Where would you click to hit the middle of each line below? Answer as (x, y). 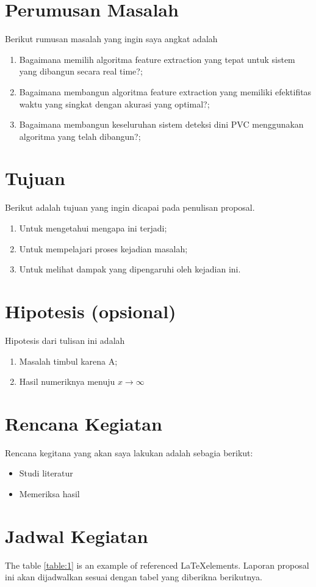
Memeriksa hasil (49, 494)
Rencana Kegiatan (84, 423)
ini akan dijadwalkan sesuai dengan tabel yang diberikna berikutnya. (134, 577)
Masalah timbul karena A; (68, 361)
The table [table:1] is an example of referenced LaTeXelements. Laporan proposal (157, 565)
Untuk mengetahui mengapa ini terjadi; (93, 228)
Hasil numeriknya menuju (67, 381)
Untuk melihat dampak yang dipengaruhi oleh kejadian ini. (130, 269)
